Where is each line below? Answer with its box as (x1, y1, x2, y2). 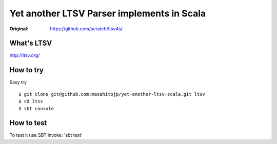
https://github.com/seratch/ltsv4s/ (50, 26, 123, 32)
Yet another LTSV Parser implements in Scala (9, 8, 206, 19)
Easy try (9, 79, 27, 86)
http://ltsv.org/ (9, 52, 40, 58)
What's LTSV (9, 39, 52, 48)
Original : (9, 26, 29, 32)
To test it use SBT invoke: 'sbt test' (9, 132, 83, 138)
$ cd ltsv (18, 98, 43, 105)
